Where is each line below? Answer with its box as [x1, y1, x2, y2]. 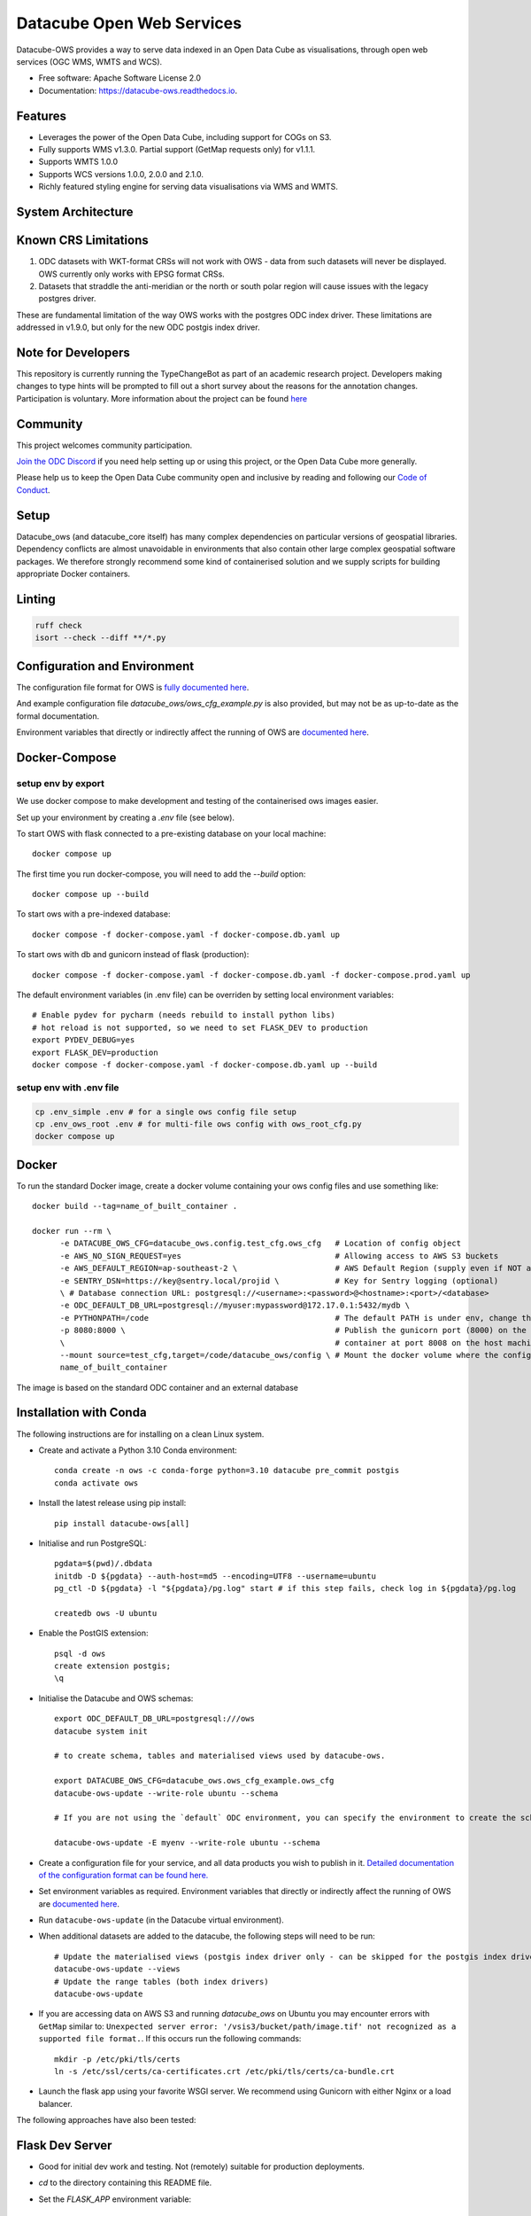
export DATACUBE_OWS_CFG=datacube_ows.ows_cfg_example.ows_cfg [54, 1775, 335, 1786]
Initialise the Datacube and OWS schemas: [38, 1693, 194, 1704]
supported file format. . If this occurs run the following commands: [38, 2033, 302, 2044]
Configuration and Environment [16, 659, 195, 674]
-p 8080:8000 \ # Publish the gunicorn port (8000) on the [59, 1325, 527, 1336]
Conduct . [16, 484, 50, 495]
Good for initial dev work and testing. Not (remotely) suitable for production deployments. [38, 2161, 365, 2172]
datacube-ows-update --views [54, 1964, 181, 1974]
